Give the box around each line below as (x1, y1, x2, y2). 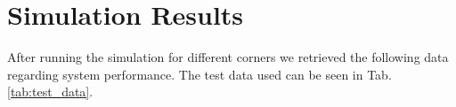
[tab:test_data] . (7, 82, 94, 101)
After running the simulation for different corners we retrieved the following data (7, 48, 449, 66)
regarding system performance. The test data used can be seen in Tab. (7, 65, 392, 83)
